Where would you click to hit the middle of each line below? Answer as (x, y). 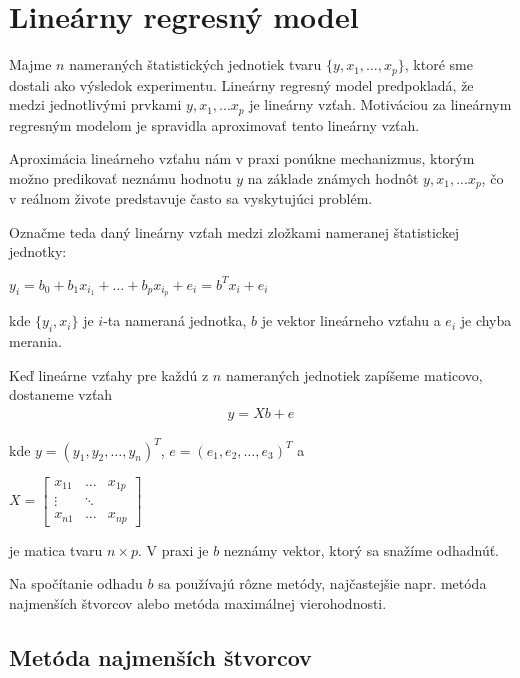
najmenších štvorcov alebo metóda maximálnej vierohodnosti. (198, 602)
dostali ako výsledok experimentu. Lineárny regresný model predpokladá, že (241, 84)
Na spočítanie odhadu (76, 583)
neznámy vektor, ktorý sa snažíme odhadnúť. (361, 549)
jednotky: (38, 251)
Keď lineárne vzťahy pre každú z (109, 374)
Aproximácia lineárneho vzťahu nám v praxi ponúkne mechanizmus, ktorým (242, 158)
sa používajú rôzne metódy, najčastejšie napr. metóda (322, 583)
